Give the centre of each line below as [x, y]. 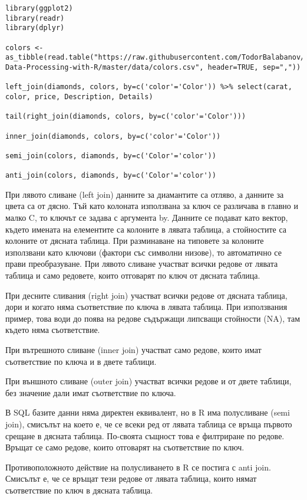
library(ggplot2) [39, 8]
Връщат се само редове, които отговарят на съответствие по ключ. [125, 447]
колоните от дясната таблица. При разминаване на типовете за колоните [135, 241]
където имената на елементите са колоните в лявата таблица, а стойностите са [146, 229]
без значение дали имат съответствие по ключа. [91, 392]
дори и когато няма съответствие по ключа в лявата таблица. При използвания [146, 307]
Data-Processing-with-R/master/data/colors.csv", [105, 67]
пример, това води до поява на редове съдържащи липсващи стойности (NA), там [153, 318]
